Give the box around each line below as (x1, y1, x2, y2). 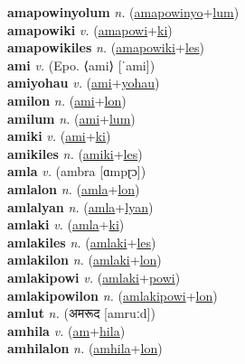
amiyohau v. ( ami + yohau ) (7, 73, 160, 92)
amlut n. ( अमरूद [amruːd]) (7, 303, 155, 322)
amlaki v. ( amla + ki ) (7, 215, 125, 234)
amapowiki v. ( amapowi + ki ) (7, 20, 173, 39)
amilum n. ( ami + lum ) (7, 108, 136, 127)
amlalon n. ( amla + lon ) (7, 179, 140, 198)
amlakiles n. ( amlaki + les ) (7, 232, 156, 251)
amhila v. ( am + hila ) (7, 321, 126, 340)
